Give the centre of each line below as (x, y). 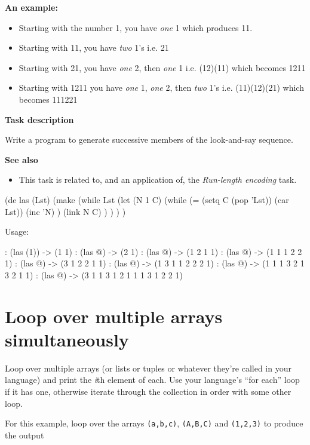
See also (22, 159)
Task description (39, 119)
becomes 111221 (48, 99)
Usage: (17, 231)
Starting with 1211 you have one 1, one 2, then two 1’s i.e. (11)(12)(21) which (161, 88)
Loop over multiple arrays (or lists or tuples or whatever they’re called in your (148, 368)
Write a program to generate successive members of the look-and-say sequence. (149, 139)
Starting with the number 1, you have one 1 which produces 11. (136, 27)
